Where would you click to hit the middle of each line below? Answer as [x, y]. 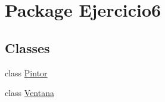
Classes [27, 47]
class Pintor [26, 72]
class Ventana [29, 93]
